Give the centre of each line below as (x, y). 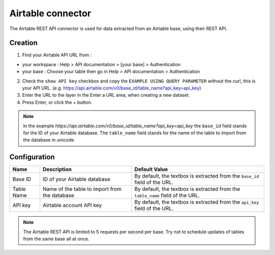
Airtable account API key (72, 205)
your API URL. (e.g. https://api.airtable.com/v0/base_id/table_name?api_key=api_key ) (112, 88)
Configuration (32, 157)
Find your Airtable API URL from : (57, 55)
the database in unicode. (49, 140)
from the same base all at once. (56, 239)
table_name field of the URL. (167, 195)
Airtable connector (50, 13)
